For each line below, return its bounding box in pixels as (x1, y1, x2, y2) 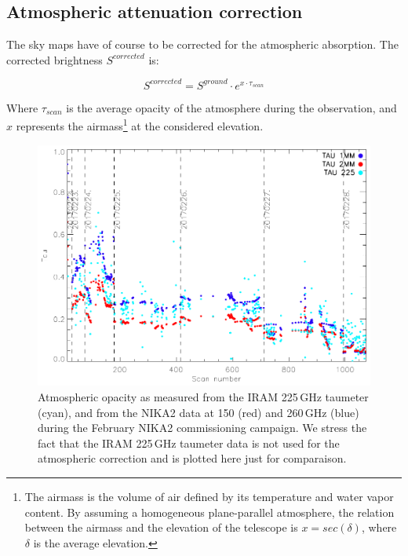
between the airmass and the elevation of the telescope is (24, 519, 298, 536)
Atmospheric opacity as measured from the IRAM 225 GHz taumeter (38, 389, 369, 405)
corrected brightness (6, 51, 103, 68)
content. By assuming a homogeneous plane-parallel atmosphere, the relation (24, 503, 395, 520)
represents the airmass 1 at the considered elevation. (16, 115, 264, 134)
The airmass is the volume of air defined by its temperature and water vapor (24, 488, 394, 505)
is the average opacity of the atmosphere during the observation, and (66, 99, 397, 115)
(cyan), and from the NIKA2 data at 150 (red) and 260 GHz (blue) (38, 404, 359, 420)
